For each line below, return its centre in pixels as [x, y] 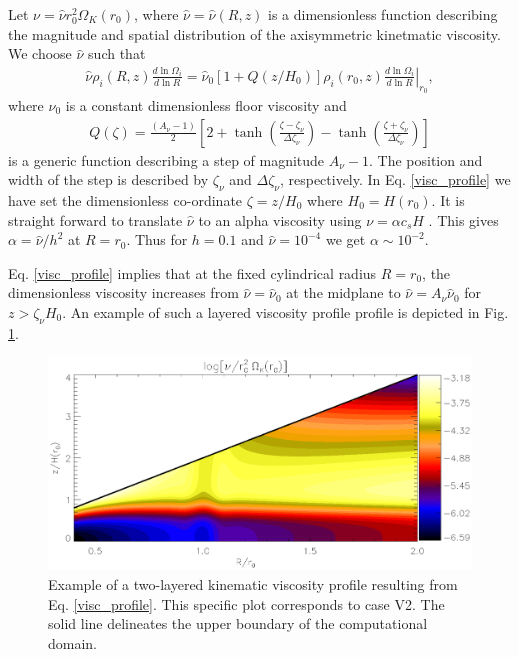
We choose [40, 53]
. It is [448, 200]
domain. [73, 642]
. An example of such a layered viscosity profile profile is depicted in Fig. [285, 312]
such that [117, 53]
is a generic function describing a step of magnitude [166, 159]
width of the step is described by [108, 179]
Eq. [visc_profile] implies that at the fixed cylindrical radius [192, 272]
